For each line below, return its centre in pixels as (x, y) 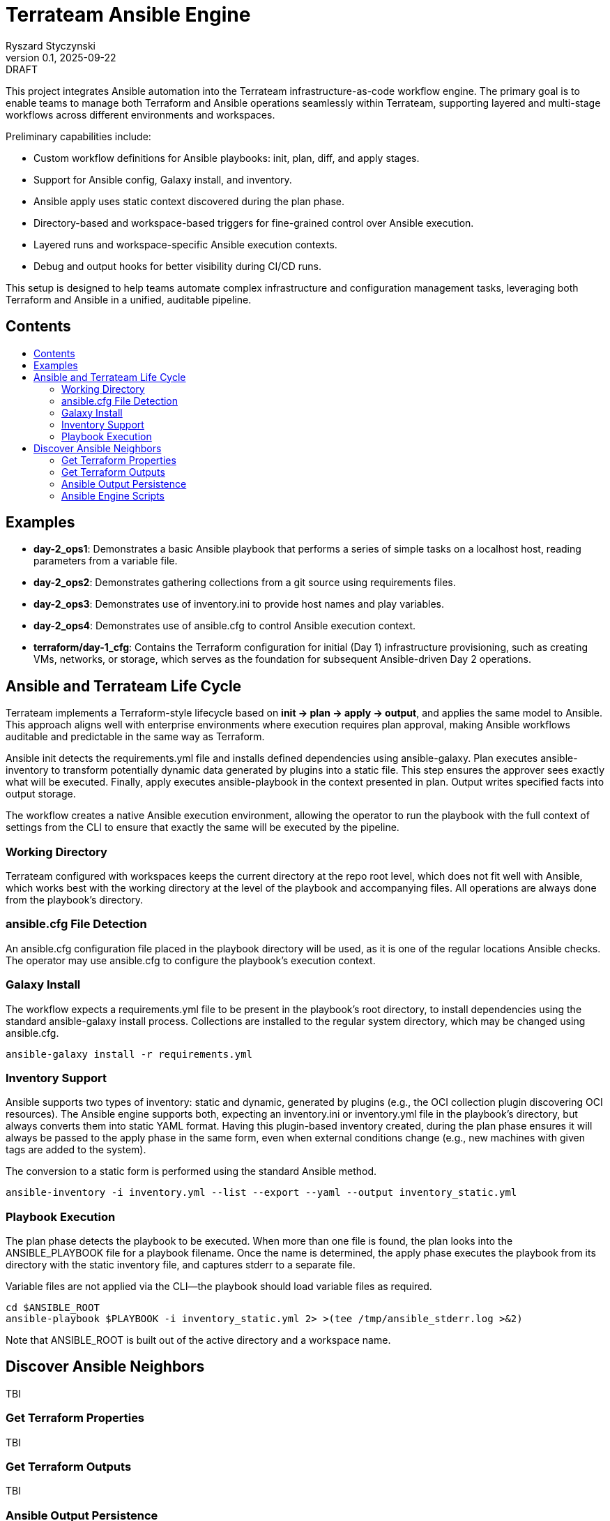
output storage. (41, 794)
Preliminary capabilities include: (78, 136)
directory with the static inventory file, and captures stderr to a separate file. (181, 1265)
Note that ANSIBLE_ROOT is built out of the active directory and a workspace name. (198, 1340)
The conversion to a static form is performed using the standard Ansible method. (191, 1171)
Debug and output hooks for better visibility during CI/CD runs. (177, 266)
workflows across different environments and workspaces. (140, 114)
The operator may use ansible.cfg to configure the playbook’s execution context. (191, 960)
